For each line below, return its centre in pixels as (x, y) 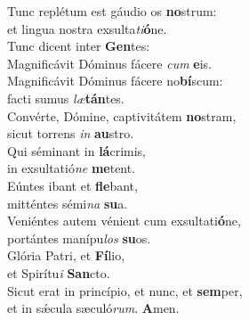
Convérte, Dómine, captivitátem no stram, (122, 115)
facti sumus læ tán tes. (66, 98)
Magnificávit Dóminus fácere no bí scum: (115, 81)
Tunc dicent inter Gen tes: (79, 46)
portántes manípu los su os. (79, 238)
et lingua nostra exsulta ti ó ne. (87, 28)
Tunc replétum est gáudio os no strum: (112, 11)
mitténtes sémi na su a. (68, 203)
